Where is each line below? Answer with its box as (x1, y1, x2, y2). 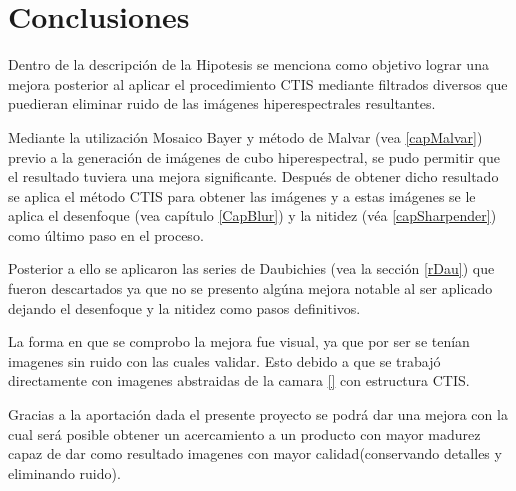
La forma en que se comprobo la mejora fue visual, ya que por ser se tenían (8, 331, 470, 352)
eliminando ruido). (8, 462, 121, 483)
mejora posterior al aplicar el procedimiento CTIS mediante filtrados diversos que (8, 73, 508, 94)
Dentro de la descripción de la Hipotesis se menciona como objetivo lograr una (8, 54, 489, 75)
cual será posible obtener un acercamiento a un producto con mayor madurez (8, 423, 481, 444)
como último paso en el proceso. (8, 224, 204, 245)
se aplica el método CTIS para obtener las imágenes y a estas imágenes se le (8, 185, 476, 206)
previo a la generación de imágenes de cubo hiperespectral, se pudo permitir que (8, 146, 501, 167)
